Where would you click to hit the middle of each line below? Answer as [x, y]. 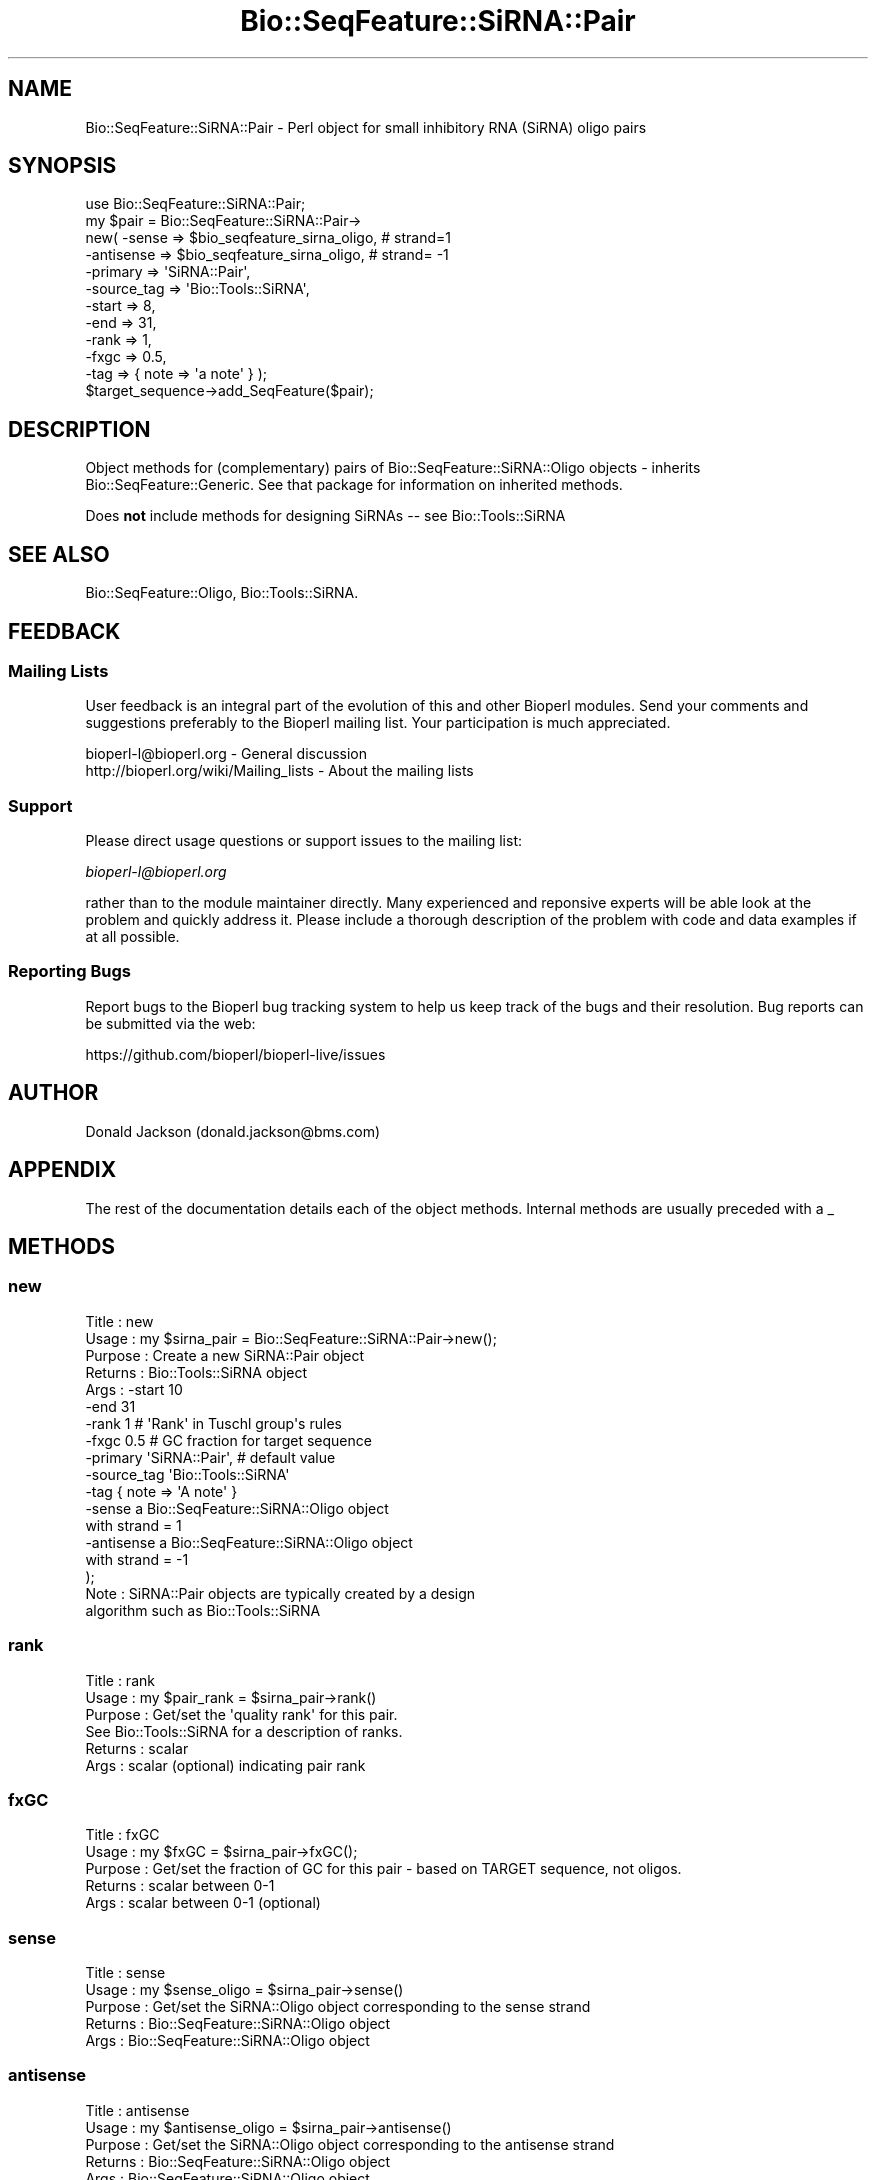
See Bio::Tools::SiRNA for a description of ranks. [244, 1731]
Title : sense [125, 1972]
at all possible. [132, 937]
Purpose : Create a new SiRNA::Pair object [225, 1355]
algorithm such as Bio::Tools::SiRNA [203, 1610]
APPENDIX [62, 1170]
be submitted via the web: [170, 1023]
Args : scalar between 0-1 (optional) [203, 1903]
